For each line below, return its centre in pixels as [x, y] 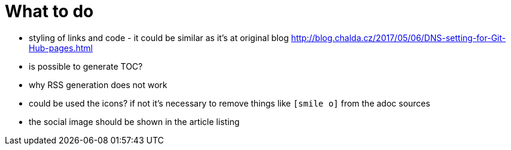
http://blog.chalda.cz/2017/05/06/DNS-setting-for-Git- [399, 37]
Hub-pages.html [61, 48]
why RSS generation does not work [98, 85]
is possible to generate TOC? [86, 66]
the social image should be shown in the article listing [134, 121]
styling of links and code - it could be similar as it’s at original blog [159, 37]
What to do [49, 11]
